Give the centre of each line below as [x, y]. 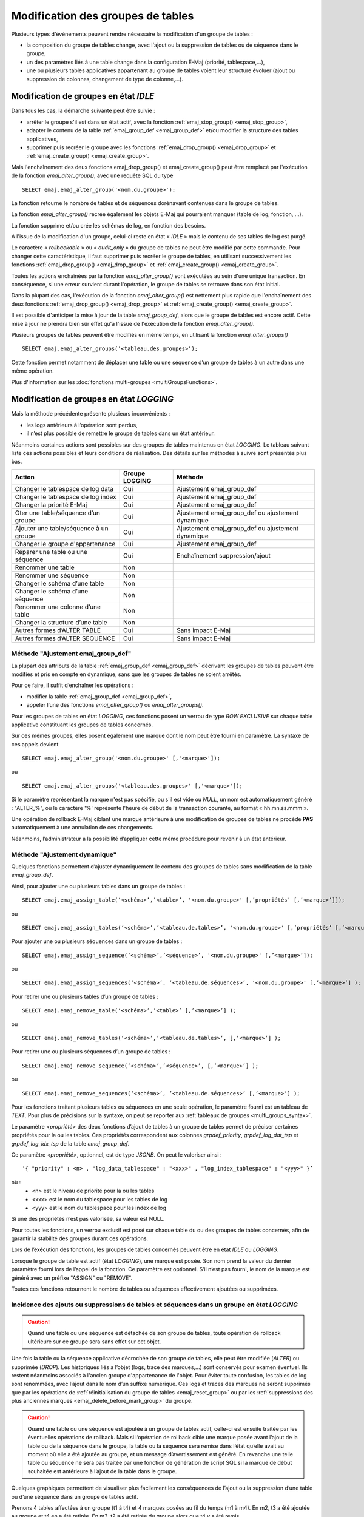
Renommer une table [45, 567]
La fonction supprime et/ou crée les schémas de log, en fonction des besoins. [109, 225]
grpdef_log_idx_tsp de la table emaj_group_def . [70, 1143]
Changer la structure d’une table [61, 622]
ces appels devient [35, 744]
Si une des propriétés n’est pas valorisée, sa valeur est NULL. [88, 1219]
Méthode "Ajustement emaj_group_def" [71, 654]
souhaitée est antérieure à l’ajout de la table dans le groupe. [102, 1471]
